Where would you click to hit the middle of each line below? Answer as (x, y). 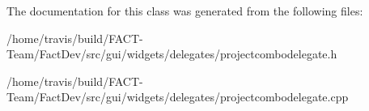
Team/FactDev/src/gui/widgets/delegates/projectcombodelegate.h (172, 54)
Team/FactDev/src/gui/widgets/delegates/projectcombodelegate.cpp (178, 97)
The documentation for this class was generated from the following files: (185, 11)
